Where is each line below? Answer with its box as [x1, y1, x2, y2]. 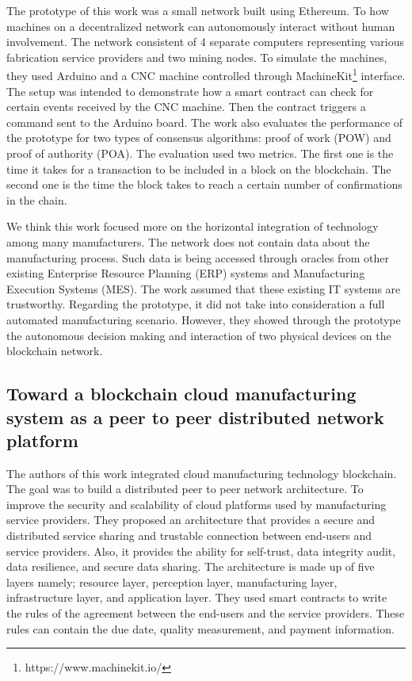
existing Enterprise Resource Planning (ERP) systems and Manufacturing [6, 265, 365, 281]
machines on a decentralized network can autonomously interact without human [6, 17, 395, 34]
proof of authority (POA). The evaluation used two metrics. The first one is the [6, 145, 394, 161]
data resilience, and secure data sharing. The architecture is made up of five [6, 558, 375, 575]
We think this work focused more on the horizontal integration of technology [6, 218, 379, 235]
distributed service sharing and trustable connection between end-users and [6, 527, 372, 544]
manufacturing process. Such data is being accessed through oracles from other [6, 249, 389, 266]
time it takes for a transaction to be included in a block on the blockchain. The [6, 160, 391, 177]
